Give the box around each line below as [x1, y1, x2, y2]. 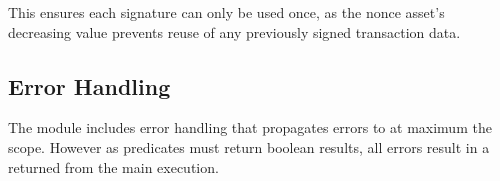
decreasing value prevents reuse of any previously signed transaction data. [8, 21, 461, 42]
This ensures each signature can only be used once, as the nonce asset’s [8, 2, 445, 22]
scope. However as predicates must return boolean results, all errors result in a [8, 136, 490, 157]
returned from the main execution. [8, 156, 219, 177]
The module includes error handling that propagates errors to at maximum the [8, 117, 492, 138]
